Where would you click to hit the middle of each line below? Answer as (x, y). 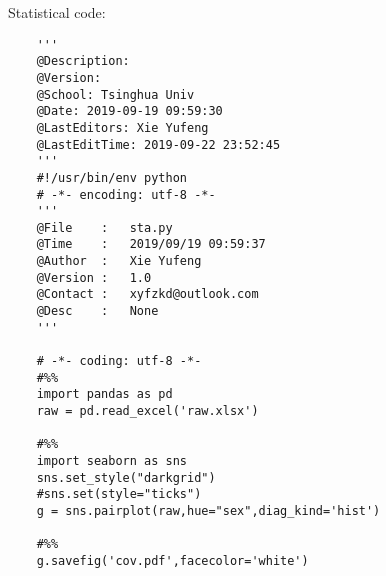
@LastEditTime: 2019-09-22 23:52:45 (158, 144)
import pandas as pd (104, 394)
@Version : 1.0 (94, 277)
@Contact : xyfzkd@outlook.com (147, 294)
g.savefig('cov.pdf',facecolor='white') (172, 560)
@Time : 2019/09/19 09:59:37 (151, 244)
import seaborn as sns (111, 461)
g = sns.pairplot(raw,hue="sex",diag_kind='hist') (208, 510)
